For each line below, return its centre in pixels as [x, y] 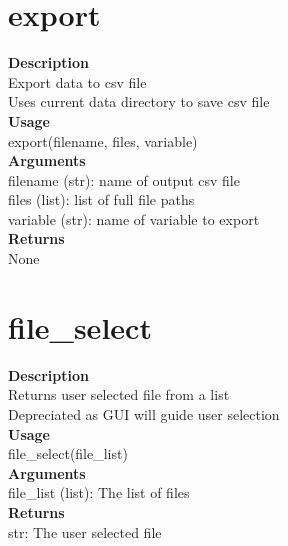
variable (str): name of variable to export [134, 218]
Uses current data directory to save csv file [139, 101]
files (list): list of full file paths [101, 199]
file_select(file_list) [68, 453]
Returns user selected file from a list [119, 394]
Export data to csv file [77, 81]
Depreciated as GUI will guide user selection [144, 413]
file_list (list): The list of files [99, 492]
